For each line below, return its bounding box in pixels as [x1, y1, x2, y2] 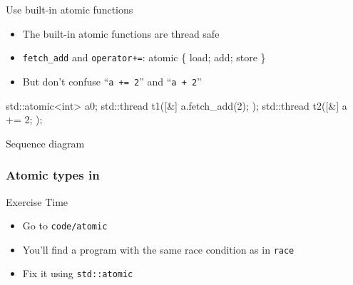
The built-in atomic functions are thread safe [22, 26, 220, 41]
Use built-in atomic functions [6, 2, 133, 16]
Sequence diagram [6, 135, 85, 150]
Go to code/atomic [22, 218, 108, 233]
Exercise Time [6, 194, 68, 209]
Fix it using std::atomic [22, 266, 133, 281]
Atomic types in [6, 166, 100, 184]
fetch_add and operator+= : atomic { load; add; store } [22, 50, 266, 65]
